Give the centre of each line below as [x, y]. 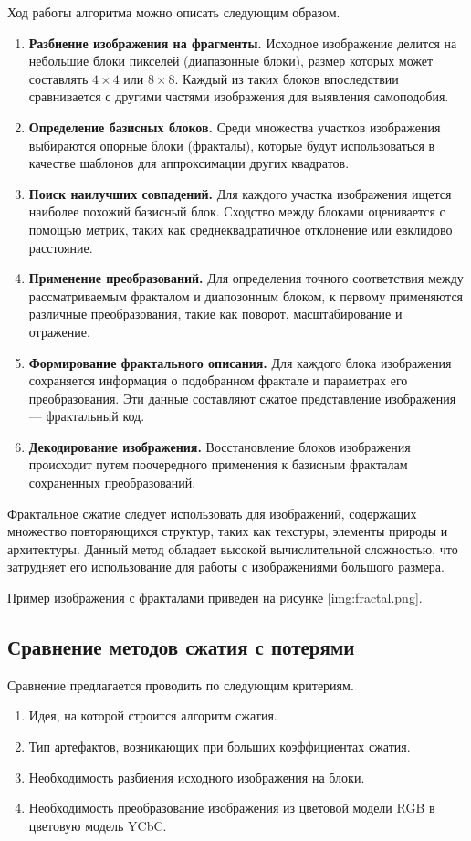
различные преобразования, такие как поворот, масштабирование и [215, 314]
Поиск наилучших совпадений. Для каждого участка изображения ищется [240, 193]
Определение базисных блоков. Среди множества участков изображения [235, 126]
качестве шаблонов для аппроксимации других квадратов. [189, 163]
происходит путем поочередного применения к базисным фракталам [218, 464]
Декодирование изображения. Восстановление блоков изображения [220, 446]
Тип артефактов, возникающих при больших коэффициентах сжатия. [220, 746]
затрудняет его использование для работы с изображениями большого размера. [226, 567]
